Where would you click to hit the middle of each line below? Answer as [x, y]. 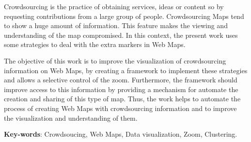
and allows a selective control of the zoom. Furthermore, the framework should [121, 80]
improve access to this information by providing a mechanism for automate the [121, 89]
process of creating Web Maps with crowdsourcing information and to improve [120, 108]
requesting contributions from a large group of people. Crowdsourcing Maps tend [124, 16]
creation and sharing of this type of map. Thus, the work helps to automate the [122, 99]
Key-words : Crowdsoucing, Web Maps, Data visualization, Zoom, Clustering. [121, 134]
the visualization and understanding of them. [71, 118]
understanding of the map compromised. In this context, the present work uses [121, 35]
